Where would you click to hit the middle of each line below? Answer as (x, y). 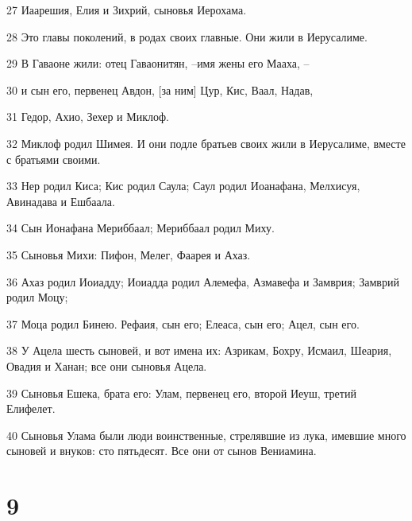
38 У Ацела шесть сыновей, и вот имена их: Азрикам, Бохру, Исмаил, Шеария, (199, 350)
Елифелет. (31, 408)
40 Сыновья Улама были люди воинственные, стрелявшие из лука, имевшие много (206, 435)
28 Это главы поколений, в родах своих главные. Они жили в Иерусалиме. (187, 36)
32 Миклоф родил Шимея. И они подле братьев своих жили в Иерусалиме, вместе (206, 143)
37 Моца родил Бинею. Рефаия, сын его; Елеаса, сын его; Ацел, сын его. (183, 323)
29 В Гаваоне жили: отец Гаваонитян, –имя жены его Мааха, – (158, 63)
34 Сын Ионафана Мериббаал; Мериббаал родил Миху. (141, 228)
